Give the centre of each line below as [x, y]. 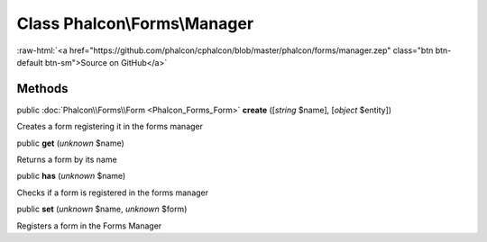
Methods [42, 89]
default [30, 62]
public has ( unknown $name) [71, 176]
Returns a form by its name [67, 160]
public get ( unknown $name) [71, 143]
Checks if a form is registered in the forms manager [113, 193]
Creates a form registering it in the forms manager [110, 127]
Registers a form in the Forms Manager [89, 226]
